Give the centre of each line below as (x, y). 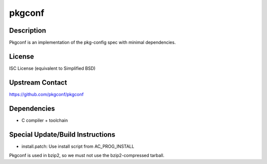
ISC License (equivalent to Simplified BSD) (52, 68)
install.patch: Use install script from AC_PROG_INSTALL (78, 146)
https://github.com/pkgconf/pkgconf (46, 94)
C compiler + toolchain (45, 120)
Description (28, 30)
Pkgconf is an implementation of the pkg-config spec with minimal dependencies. (92, 43)
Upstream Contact (38, 82)
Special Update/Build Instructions (62, 135)
